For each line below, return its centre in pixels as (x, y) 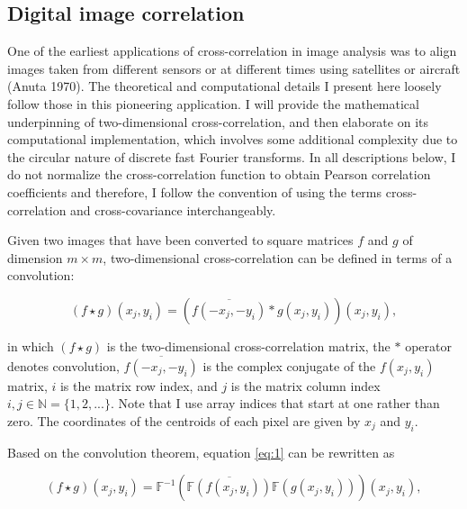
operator (428, 345)
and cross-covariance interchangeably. (173, 209)
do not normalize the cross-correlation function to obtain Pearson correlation (219, 174)
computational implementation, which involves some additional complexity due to (233, 139)
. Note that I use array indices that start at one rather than (275, 403)
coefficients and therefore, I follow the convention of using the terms (195, 191)
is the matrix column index (305, 385)
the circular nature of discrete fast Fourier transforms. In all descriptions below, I (232, 156)
